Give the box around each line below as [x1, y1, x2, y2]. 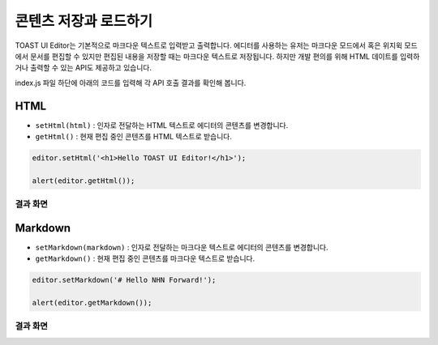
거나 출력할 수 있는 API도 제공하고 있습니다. [15, 63, 152, 73]
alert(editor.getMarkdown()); [32, 298, 152, 307]
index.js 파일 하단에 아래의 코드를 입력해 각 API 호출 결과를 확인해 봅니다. [15, 78, 247, 87]
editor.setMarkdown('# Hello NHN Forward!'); [32, 275, 217, 285]
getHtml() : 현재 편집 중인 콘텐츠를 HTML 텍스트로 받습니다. [35, 132, 233, 142]
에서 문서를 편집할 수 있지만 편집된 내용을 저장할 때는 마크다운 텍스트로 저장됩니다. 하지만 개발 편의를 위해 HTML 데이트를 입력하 [15, 51, 420, 61]
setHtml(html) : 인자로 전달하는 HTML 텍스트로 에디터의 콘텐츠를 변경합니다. [35, 120, 289, 130]
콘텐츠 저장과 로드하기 [15, 12, 153, 30]
